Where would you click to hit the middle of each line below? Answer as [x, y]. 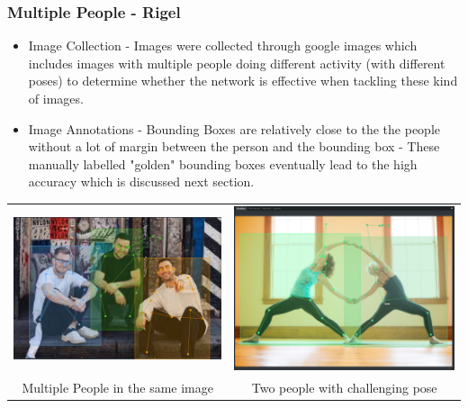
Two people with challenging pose [344, 388]
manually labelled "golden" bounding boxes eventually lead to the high [223, 163]
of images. [56, 98]
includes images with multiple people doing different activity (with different [237, 63]
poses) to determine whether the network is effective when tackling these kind [243, 81]
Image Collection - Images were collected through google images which [223, 45]
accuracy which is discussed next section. [141, 181]
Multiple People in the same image [117, 388]
